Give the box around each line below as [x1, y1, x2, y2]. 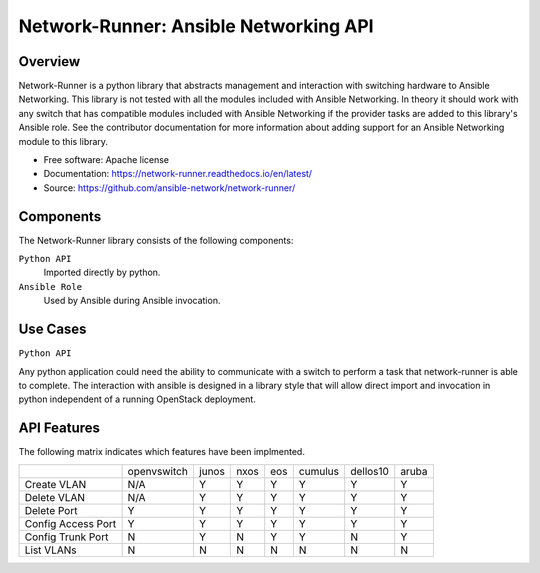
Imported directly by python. [43, 266, 161, 279]
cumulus [298, 464, 340, 478]
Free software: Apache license [43, 154, 170, 166]
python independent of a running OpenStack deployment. [18, 393, 257, 405]
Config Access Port [24, 516, 117, 530]
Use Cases [18, 321, 87, 338]
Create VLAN [24, 477, 87, 491]
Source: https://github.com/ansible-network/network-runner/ [43, 181, 296, 194]
